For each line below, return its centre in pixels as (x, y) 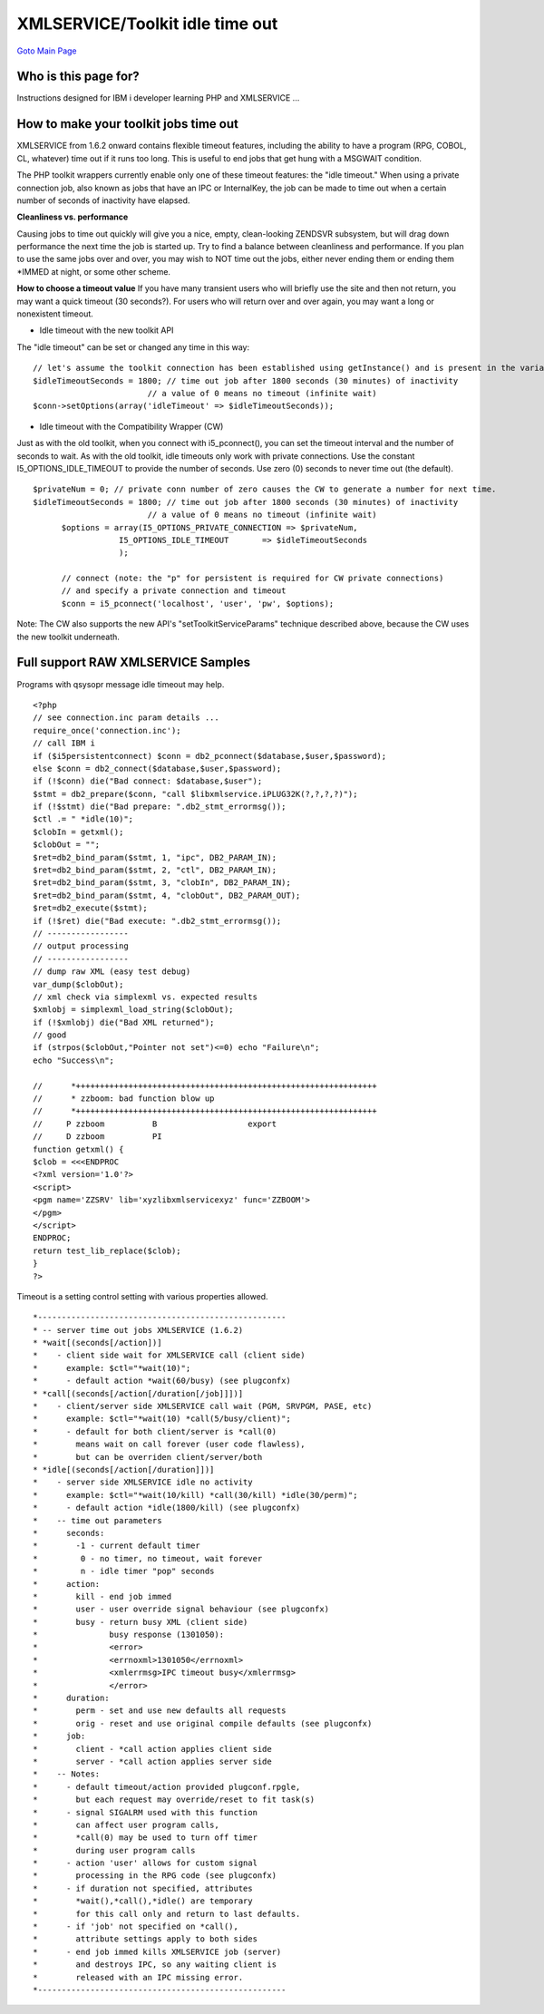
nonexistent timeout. (55, 314)
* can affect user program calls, (126, 1824)
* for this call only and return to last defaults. (167, 1914)
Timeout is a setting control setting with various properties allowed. (142, 1296)
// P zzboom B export (155, 1124)
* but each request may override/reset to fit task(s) (174, 1800)
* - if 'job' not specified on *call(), (136, 1926)
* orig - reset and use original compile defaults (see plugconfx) (203, 1723)
